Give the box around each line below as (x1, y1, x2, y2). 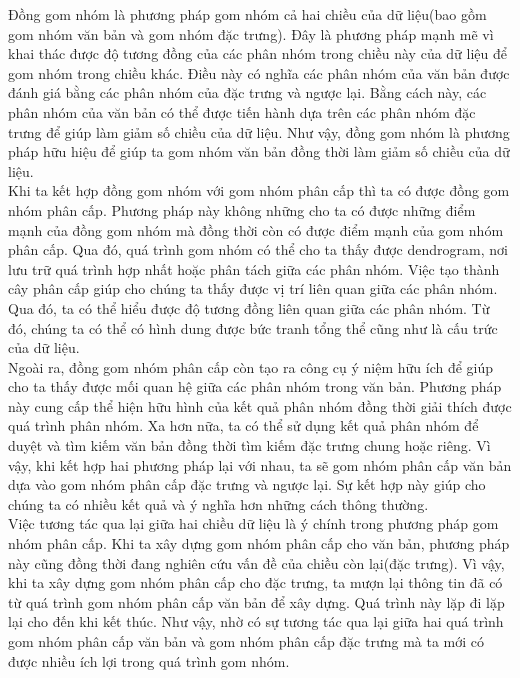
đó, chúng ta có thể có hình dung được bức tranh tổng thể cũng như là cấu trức (8, 317, 498, 338)
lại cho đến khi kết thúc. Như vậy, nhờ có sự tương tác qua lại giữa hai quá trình (8, 611, 504, 632)
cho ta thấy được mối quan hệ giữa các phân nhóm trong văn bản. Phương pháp (8, 376, 502, 397)
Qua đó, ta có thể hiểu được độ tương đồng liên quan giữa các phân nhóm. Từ (8, 297, 490, 318)
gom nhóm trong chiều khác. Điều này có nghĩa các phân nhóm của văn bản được (8, 62, 510, 83)
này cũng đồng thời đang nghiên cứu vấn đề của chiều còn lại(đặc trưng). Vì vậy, (8, 552, 505, 573)
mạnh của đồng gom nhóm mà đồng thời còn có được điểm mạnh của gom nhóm (8, 219, 504, 240)
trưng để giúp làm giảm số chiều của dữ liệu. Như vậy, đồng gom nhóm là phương (8, 121, 510, 142)
